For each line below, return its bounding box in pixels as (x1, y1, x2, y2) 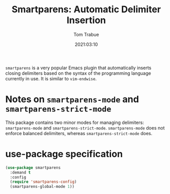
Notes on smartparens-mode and (5, 94, 139, 105)
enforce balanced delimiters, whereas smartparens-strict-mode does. (5, 130, 153, 136)
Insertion (66, 14, 106, 26)
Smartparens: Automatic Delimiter (11, 4, 161, 15)
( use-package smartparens (5, 165, 61, 170)
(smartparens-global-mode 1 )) (10, 184, 74, 189)
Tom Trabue (73, 31, 99, 37)
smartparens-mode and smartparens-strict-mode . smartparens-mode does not (5, 124, 165, 131)
